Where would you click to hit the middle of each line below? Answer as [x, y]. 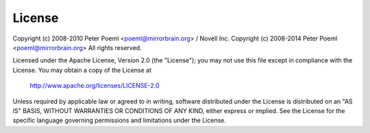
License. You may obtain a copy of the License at [82, 70]
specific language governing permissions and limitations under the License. [119, 121]
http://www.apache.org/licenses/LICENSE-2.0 [95, 86]
